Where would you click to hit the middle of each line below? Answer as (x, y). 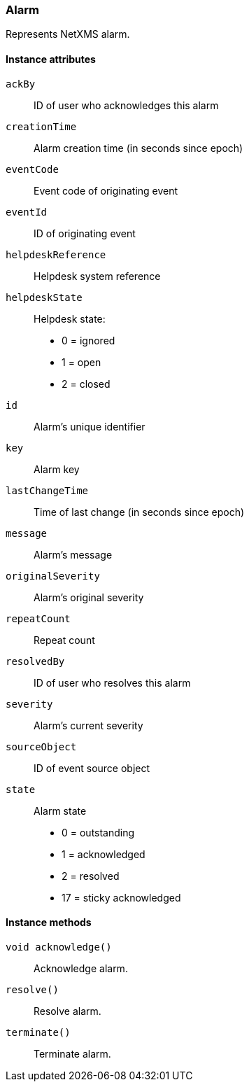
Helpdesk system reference (97, 276)
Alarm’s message (73, 554)
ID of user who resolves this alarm (112, 682)
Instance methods (49, 923)
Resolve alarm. (67, 1011)
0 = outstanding (98, 832)
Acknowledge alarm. (81, 968)
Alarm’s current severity (88, 725)
